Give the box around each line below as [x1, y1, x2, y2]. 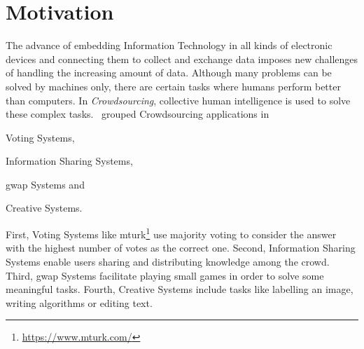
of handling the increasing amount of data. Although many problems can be [6, 65, 332, 80]
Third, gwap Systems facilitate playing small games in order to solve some [6, 268, 324, 282]
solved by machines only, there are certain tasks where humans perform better [6, 78, 341, 93]
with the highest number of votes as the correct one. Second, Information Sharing [6, 240, 356, 255]
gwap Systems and [6, 177, 85, 191]
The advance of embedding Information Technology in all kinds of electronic [6, 38, 332, 53]
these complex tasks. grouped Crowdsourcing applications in [6, 107, 269, 121]
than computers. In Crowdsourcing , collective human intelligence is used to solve [6, 93, 351, 107]
